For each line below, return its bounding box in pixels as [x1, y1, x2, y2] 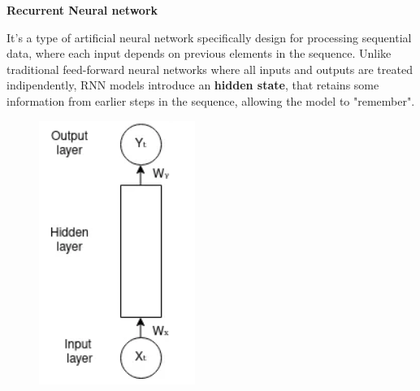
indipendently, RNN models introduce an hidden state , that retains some [6, 76, 379, 93]
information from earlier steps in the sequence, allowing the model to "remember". [6, 92, 415, 109]
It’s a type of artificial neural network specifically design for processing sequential [6, 28, 412, 46]
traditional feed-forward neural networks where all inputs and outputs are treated [6, 60, 413, 77]
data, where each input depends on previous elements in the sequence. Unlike [6, 45, 392, 62]
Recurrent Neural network [6, 2, 158, 18]
